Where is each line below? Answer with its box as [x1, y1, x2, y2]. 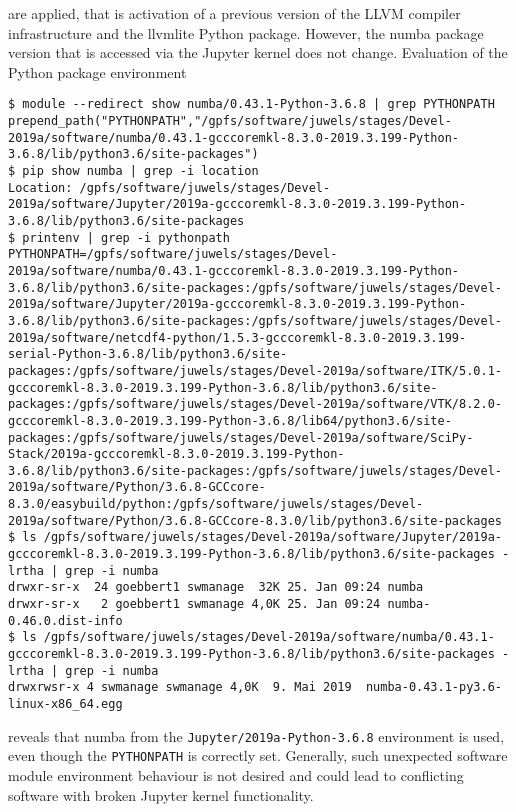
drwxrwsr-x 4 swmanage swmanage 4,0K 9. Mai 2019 [8, 680, 352, 695]
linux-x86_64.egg [8, 697, 123, 711]
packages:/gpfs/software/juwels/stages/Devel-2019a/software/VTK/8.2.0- [8, 397, 502, 412]
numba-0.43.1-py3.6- [365, 680, 502, 695]
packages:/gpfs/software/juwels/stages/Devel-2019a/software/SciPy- [8, 430, 474, 445]
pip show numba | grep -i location [22, 164, 259, 178]
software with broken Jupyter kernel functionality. [8, 784, 314, 805]
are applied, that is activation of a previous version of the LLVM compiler [8, 3, 461, 23]
